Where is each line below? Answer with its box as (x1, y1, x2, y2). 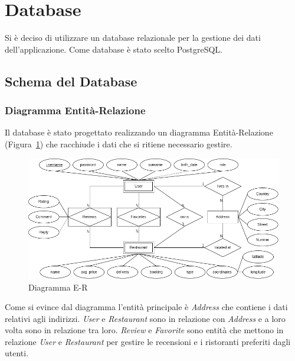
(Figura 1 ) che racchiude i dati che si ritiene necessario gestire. (5, 137, 232, 150)
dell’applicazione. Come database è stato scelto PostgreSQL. (5, 43, 222, 55)
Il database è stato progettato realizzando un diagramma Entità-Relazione (5, 126, 273, 138)
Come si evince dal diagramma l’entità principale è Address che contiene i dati (5, 301, 288, 313)
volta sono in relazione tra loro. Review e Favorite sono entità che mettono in (5, 324, 284, 336)
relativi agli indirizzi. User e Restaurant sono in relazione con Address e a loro (5, 312, 286, 324)
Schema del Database (5, 72, 137, 90)
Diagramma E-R (28, 281, 88, 293)
